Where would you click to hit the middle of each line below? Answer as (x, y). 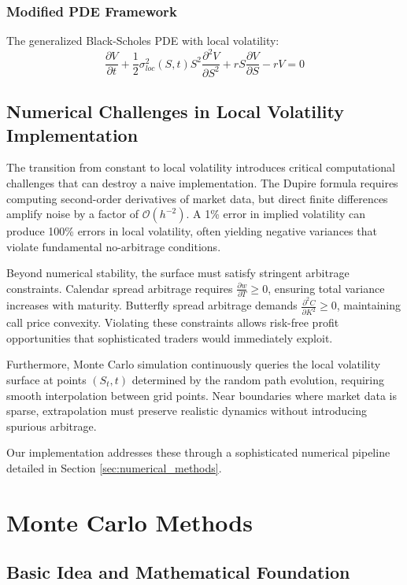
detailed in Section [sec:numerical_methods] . (114, 467)
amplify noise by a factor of (73, 214)
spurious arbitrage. (52, 426)
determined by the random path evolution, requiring (258, 379)
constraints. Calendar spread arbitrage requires (120, 288)
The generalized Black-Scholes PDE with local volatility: (143, 41)
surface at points (46, 379)
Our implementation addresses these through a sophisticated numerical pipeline (198, 452)
